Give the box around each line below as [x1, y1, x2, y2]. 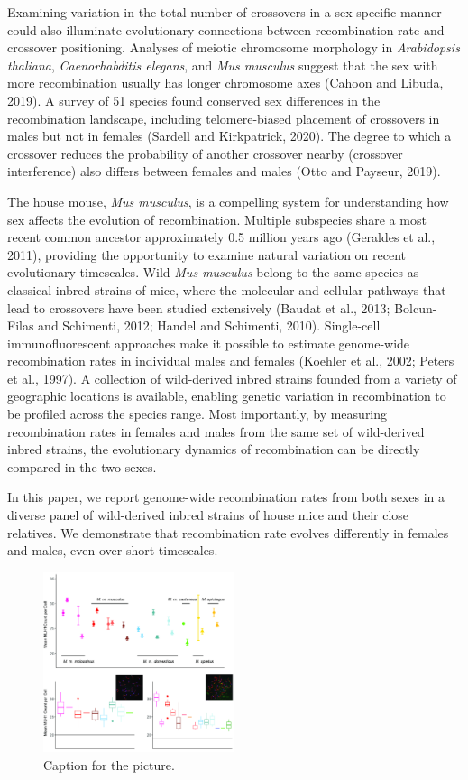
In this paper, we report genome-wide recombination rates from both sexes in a [7, 487, 445, 506]
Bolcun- [394, 298, 437, 317]
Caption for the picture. [43, 755, 175, 774]
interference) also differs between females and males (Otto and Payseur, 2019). [7, 162, 441, 181]
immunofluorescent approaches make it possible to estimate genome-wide [7, 333, 410, 352]
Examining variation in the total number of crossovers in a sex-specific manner [7, 3, 442, 21]
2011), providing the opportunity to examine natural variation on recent [7, 245, 407, 264]
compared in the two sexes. [7, 457, 157, 476]
